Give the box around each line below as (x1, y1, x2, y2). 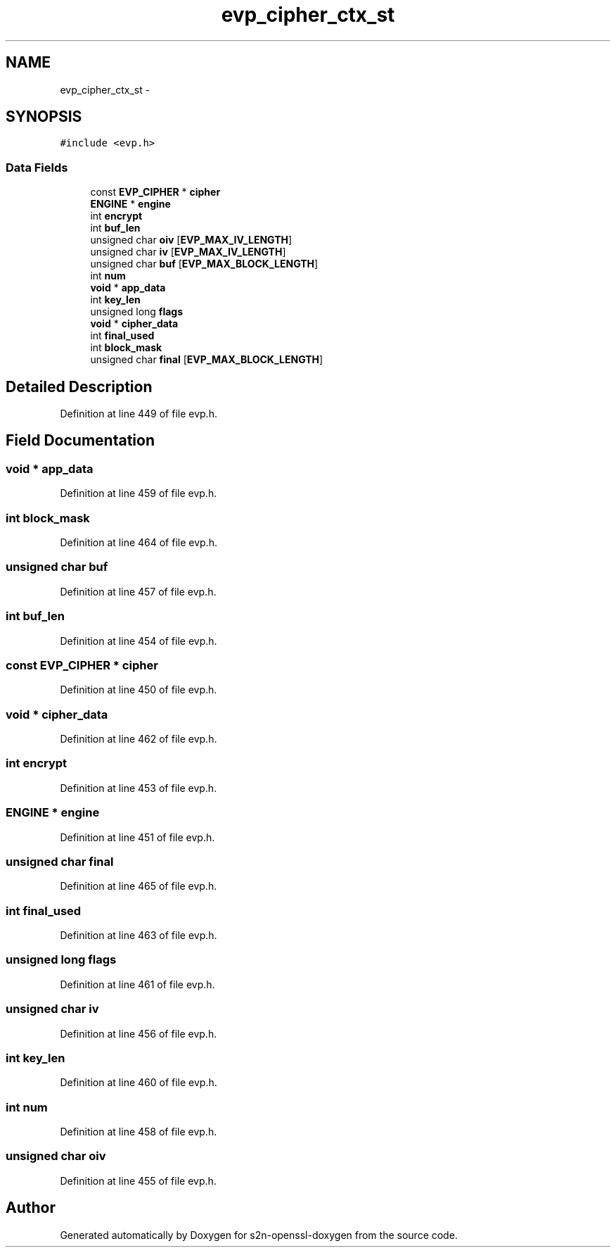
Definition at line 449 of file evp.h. (60, 408, 217, 420)
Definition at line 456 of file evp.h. (60, 1027, 217, 1040)
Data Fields (6, 160, 68, 175)
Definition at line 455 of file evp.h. (60, 1174, 217, 1187)
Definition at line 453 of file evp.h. (60, 781, 217, 794)
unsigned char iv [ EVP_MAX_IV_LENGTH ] (90, 246, 286, 258)
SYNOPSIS (6, 108, 82, 126)
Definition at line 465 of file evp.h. (60, 880, 217, 893)
